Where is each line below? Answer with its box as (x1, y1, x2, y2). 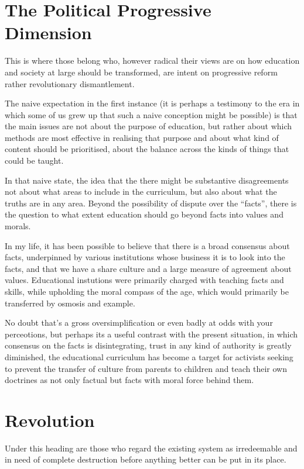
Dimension (5, 20, 92, 44)
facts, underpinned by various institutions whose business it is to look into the (5, 251, 285, 263)
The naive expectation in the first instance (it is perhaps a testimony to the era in (5, 97, 300, 109)
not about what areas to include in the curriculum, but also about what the (5, 185, 277, 198)
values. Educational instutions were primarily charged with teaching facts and (5, 274, 284, 286)
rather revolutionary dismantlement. (5, 77, 135, 89)
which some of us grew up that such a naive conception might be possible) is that (5, 108, 298, 120)
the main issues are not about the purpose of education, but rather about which (5, 120, 292, 132)
